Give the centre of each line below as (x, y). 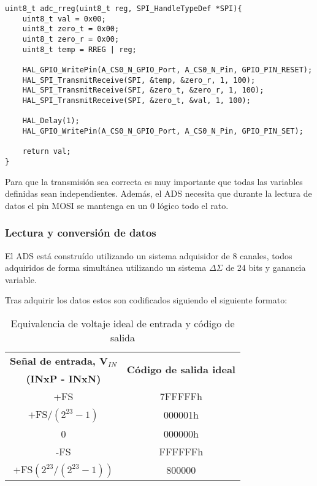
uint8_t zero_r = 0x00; (71, 39)
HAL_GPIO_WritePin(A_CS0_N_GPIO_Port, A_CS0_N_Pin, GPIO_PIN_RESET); (167, 70)
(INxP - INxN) (63, 378)
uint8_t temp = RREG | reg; (79, 49)
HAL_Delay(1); (51, 121)
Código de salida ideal (181, 370)
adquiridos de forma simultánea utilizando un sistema (106, 268)
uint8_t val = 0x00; (64, 19)
